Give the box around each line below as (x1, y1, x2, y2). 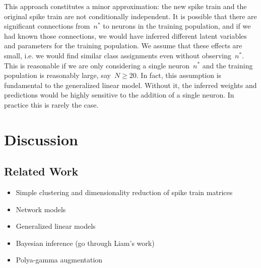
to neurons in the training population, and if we (103, 21, 251, 31)
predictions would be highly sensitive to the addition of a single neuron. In (4, 90, 234, 100)
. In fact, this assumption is (136, 70, 222, 80)
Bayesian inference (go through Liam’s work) (16, 237, 155, 248)
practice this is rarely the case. (4, 99, 99, 110)
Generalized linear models (16, 221, 96, 231)
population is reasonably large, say (4, 70, 111, 80)
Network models (16, 204, 66, 214)
